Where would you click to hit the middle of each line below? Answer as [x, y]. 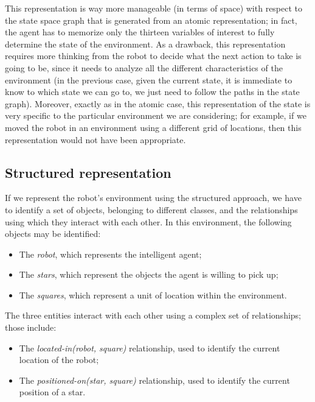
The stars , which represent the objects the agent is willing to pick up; [149, 274]
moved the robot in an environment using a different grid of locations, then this [153, 127]
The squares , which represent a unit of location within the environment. [153, 294]
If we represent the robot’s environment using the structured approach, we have [153, 198]
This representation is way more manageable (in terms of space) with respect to [154, 8]
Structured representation [88, 172]
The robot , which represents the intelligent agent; [110, 254]
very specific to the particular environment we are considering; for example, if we [156, 115]
